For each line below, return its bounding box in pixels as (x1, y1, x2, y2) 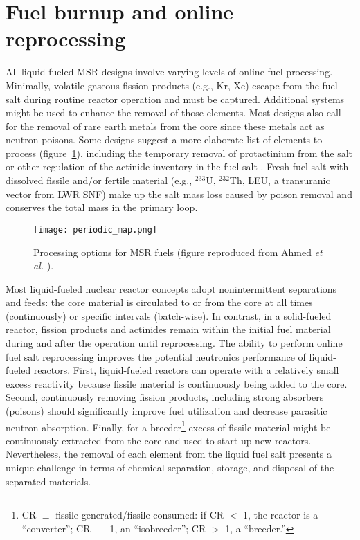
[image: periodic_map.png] (33, 224, 157, 235)
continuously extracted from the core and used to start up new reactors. (6, 433, 312, 447)
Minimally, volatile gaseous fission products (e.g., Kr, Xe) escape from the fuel (6, 78, 338, 92)
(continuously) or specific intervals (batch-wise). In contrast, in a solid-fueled (6, 308, 332, 323)
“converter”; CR (21, 521, 91, 535)
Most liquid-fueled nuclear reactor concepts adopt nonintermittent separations (6, 281, 337, 296)
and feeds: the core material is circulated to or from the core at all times (6, 295, 313, 309)
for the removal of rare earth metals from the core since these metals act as (6, 118, 325, 133)
